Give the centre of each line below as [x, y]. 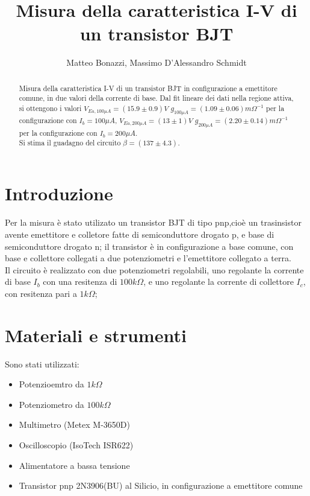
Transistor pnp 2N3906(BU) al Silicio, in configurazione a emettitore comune [161, 485]
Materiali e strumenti [96, 335]
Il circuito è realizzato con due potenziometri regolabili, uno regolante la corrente [154, 269]
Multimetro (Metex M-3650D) [74, 424]
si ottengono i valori [50, 108]
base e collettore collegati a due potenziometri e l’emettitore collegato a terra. [148, 258]
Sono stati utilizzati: [42, 364]
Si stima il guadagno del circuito [70, 143]
